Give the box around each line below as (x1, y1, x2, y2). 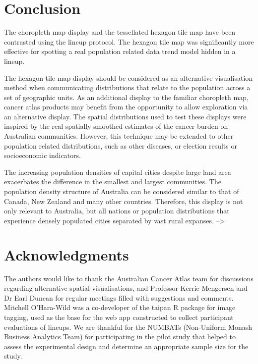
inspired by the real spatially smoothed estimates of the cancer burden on (4, 121, 228, 131)
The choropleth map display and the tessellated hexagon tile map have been (4, 27, 236, 37)
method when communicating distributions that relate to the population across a (4, 82, 251, 93)
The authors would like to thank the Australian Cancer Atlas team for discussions (4, 273, 254, 283)
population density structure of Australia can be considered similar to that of (4, 186, 239, 197)
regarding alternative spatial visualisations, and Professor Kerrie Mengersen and (4, 283, 248, 293)
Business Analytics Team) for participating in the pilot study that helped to (4, 331, 236, 342)
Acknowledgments (4, 244, 129, 264)
